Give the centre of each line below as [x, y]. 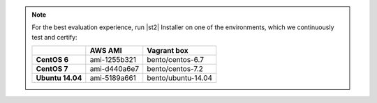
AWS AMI [106, 51]
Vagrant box [168, 51]
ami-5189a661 [113, 78]
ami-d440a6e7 [114, 69]
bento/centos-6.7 [175, 60]
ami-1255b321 [113, 60]
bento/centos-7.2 [175, 69]
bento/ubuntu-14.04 [180, 78]
